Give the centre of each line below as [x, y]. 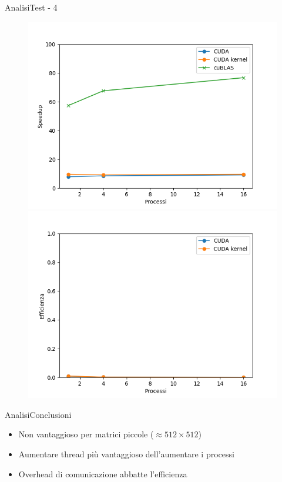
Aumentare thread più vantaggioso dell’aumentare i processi [126, 453]
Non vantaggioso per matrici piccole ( [86, 434]
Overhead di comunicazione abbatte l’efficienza [103, 473]
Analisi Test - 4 [31, 7]
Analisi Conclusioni [38, 414]
